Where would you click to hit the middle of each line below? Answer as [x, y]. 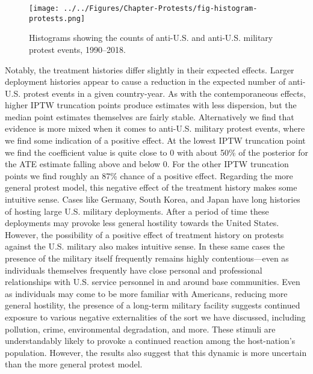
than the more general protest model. [74, 364]
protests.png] [57, 18]
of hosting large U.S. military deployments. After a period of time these [137, 211]
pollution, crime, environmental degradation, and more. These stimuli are [140, 329]
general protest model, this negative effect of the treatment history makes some [151, 187]
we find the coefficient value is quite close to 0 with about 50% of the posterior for [156, 152]
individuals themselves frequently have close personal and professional [134, 270]
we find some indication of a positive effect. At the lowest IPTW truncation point [155, 140]
